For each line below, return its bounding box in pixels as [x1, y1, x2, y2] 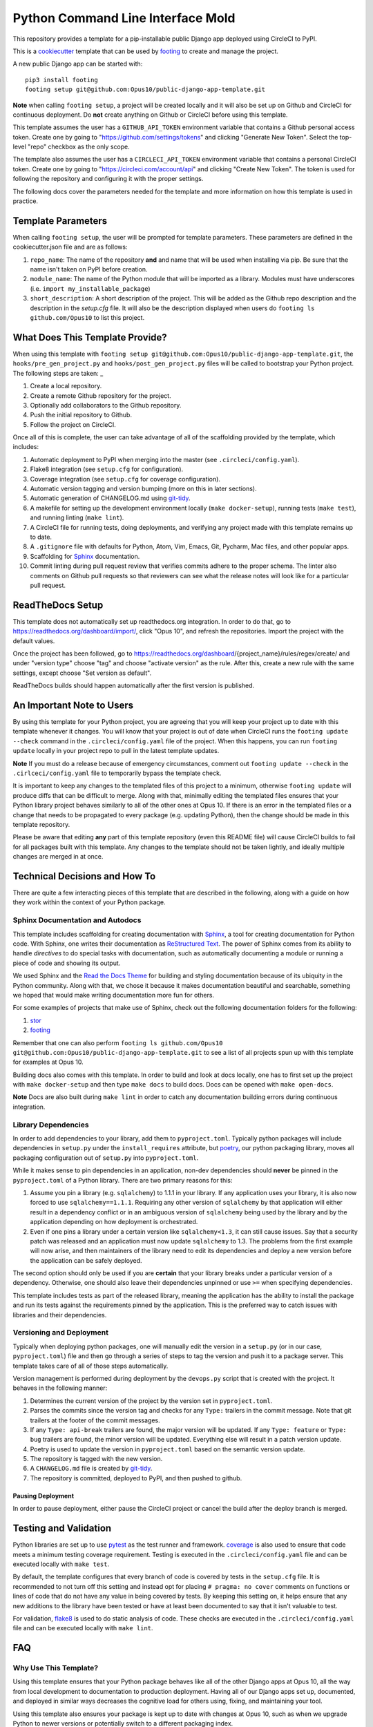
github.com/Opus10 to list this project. [30, 314, 145, 322]
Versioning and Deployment [12, 1328, 108, 1337]
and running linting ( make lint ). [30, 513, 124, 522]
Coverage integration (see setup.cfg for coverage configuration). [30, 475, 221, 483]
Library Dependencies [12, 1120, 89, 1129]
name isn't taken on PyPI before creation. [30, 265, 148, 274]
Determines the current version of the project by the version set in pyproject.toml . [30, 1396, 273, 1405]
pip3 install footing [25, 76, 98, 84]
